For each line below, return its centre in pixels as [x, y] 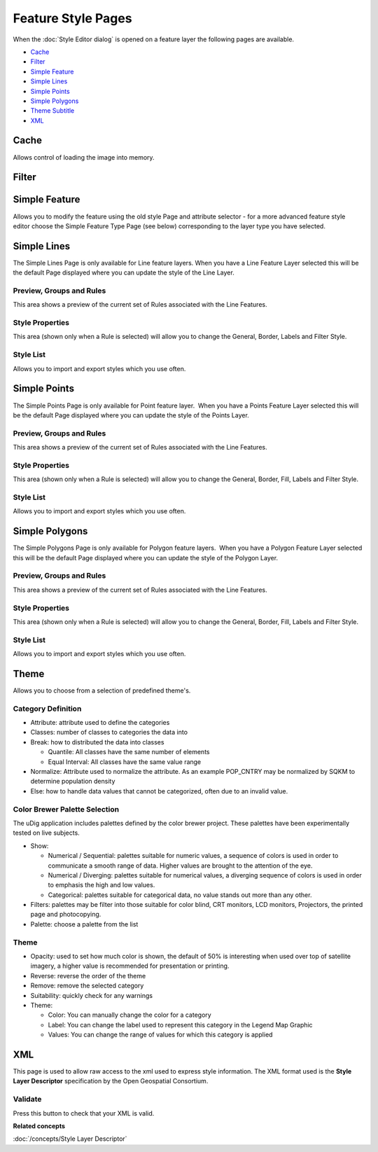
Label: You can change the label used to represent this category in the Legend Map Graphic [180, 1025]
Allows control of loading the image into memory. [84, 157]
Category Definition [47, 709]
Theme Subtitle [52, 111]
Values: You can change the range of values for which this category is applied [160, 1035]
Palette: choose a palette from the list [84, 924]
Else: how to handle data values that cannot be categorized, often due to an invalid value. [159, 791]
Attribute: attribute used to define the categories [100, 723]
